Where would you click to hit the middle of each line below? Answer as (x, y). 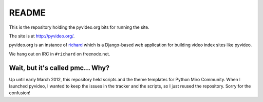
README (27, 13)
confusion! (20, 93)
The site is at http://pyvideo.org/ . (42, 36)
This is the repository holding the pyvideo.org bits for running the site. (79, 27)
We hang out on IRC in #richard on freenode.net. (60, 54)
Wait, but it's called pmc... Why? (59, 68)
